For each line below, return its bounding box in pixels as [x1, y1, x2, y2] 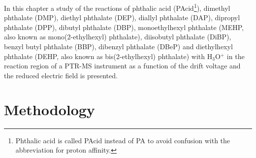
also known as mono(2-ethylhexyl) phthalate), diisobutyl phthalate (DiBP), [4, 32, 231, 42]
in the [226, 51, 245, 61]
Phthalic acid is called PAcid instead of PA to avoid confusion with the [15, 135, 230, 145]
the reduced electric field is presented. [4, 70, 118, 80]
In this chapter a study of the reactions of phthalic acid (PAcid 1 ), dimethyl [4, 1, 230, 13]
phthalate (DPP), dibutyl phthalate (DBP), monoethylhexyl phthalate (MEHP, [4, 22, 244, 32]
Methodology [4, 99, 95, 119]
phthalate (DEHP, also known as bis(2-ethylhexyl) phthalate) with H [4, 51, 213, 61]
